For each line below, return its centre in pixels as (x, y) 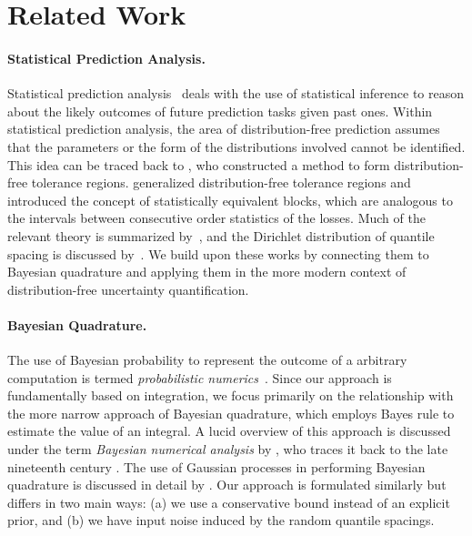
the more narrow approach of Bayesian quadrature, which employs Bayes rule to (231, 413)
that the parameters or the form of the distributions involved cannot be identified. (236, 146)
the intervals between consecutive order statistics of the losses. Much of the (216, 218)
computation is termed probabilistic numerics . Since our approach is (200, 377)
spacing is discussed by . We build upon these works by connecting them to (218, 253)
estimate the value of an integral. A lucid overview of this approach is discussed (229, 431)
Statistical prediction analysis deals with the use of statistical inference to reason (236, 93)
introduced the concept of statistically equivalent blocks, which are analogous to (230, 200)
